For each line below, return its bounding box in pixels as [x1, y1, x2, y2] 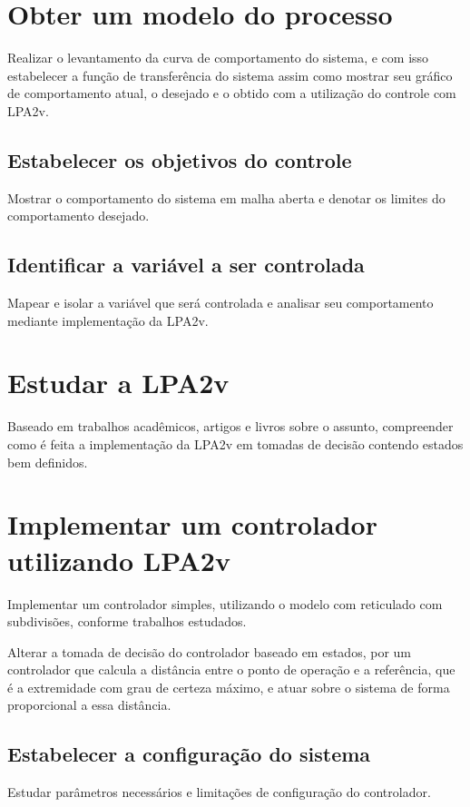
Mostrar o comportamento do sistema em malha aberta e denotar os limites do [7, 188, 446, 207]
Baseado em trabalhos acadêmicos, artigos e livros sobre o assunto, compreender [7, 417, 454, 436]
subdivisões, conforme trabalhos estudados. [7, 612, 247, 631]
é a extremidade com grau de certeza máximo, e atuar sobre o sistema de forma [7, 677, 450, 696]
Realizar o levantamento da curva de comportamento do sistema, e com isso [7, 48, 429, 67]
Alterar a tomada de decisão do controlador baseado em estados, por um [7, 642, 411, 661]
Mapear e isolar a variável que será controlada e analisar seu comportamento [7, 293, 434, 312]
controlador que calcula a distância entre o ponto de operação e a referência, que [7, 660, 455, 679]
